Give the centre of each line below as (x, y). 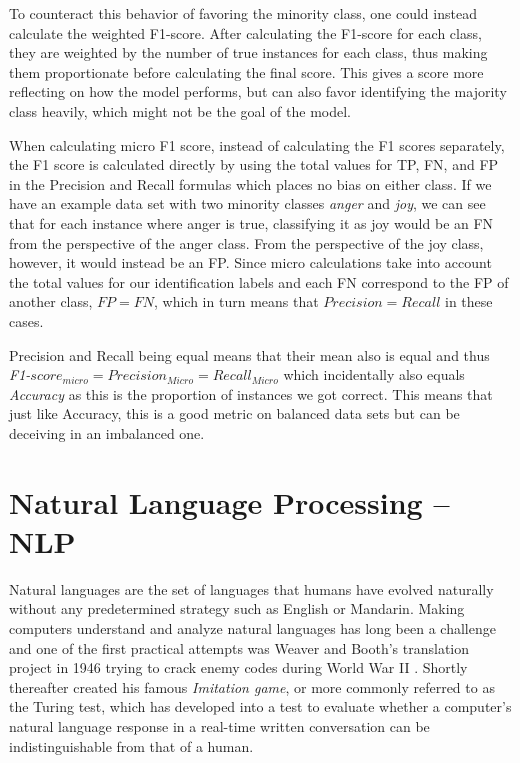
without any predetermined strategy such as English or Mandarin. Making (237, 608)
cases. (26, 320)
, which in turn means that (236, 301)
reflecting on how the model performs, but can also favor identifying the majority (258, 91)
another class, (51, 301)
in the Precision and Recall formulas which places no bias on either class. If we (250, 183)
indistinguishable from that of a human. (131, 745)
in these (469, 301)
